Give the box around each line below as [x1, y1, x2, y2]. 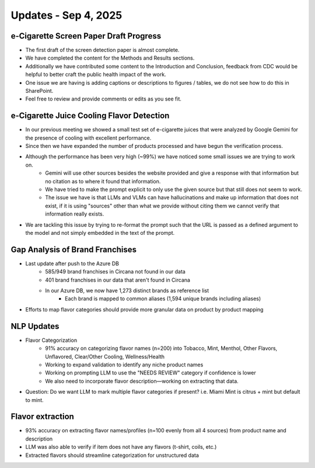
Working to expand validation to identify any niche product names [45, 361, 204, 368]
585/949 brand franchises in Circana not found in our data [45, 268, 186, 275]
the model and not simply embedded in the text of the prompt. [25, 230, 175, 236]
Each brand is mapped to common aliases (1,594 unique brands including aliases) [65, 295, 261, 302]
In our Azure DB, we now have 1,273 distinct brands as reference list [45, 287, 209, 294]
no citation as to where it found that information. [45, 178, 161, 185]
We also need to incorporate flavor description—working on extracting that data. [45, 377, 239, 384]
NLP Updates [10, 321, 60, 331]
